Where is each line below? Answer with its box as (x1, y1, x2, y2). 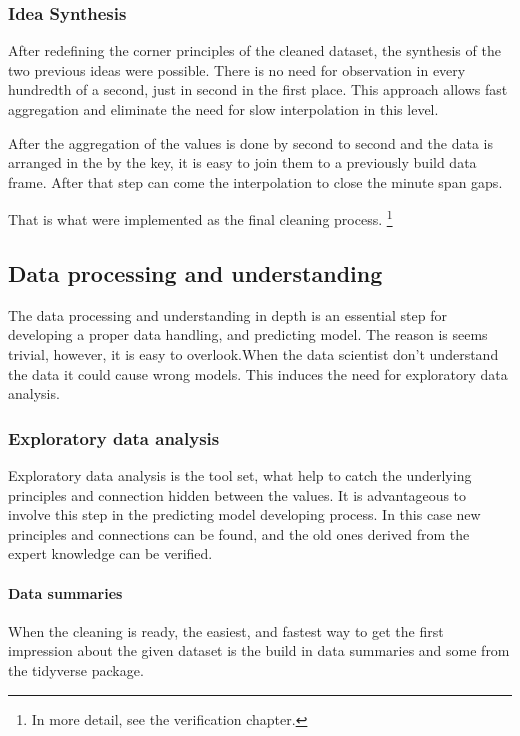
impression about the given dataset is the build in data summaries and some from (8, 640, 510, 661)
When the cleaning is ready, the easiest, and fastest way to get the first (8, 620, 444, 641)
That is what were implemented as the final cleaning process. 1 (8, 206, 393, 230)
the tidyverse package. (8, 659, 144, 680)
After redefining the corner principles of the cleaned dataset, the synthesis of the (8, 40, 501, 61)
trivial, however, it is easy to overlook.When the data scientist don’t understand (8, 344, 499, 365)
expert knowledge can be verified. (8, 543, 213, 564)
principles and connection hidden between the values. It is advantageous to (8, 484, 467, 505)
